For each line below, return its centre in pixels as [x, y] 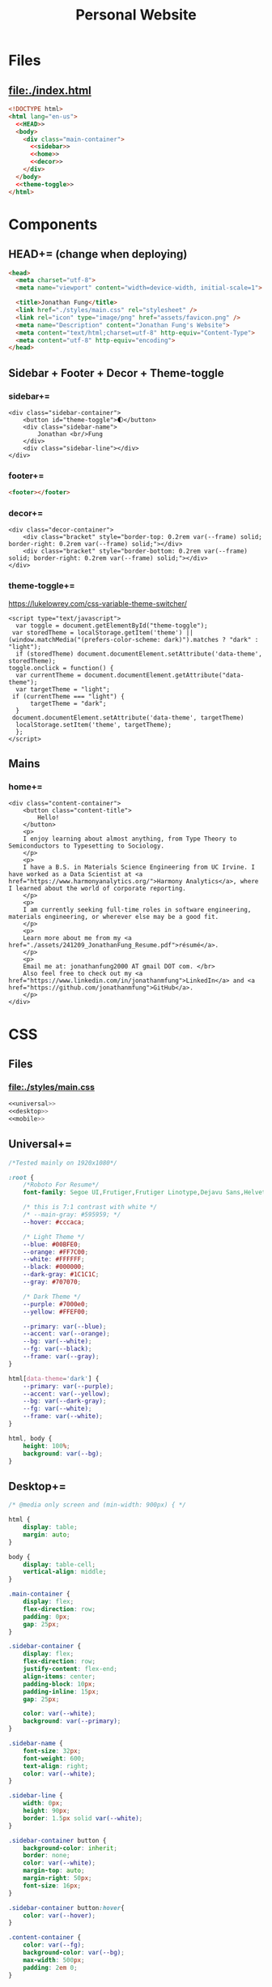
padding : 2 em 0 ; [51, 1968]
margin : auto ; [47, 1534]
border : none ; [47, 1856]
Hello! [49, 818]
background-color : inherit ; [70, 1848]
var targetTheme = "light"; [63, 689]
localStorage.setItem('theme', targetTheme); [94, 724]
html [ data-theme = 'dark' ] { [54, 1378]
